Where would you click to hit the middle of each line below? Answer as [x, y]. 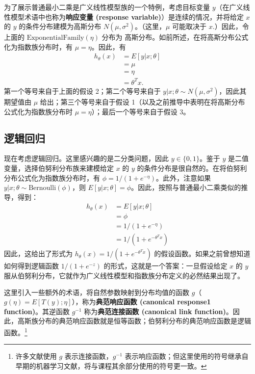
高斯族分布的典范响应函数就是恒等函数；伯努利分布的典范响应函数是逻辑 [134, 321]
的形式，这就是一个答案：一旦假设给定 [166, 266]
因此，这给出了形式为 [38, 254]
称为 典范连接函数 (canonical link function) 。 [158, 311]
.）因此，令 [231, 26]
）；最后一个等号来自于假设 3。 [141, 111]
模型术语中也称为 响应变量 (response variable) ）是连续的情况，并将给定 [127, 16]
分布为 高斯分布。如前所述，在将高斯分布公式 [175, 37]
